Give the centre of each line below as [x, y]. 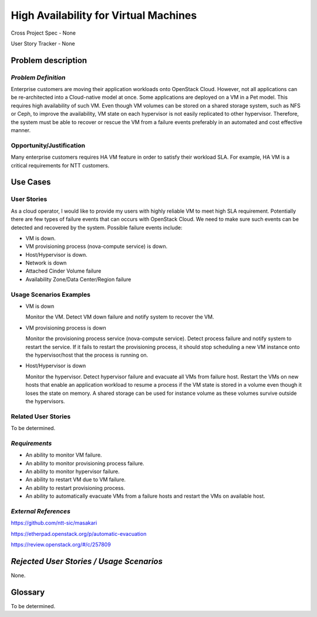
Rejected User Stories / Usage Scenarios [87, 561]
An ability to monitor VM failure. [64, 455]
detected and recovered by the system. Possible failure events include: [97, 227]
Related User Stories [41, 416]
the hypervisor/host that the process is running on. [87, 355]
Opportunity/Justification [48, 145]
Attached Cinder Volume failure [63, 271]
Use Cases [31, 182]
